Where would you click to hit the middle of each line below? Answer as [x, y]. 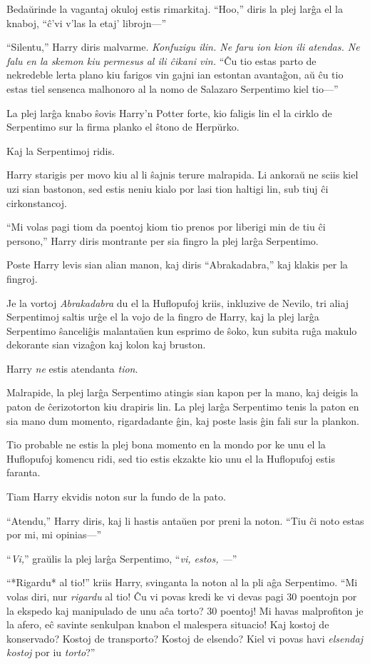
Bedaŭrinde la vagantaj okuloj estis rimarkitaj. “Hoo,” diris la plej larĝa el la [175, 9]
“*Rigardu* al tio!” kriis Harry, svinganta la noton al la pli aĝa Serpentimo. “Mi [182, 582]
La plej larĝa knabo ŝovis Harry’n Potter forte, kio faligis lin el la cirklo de [169, 112]
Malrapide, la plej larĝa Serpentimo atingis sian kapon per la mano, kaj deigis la [183, 392]
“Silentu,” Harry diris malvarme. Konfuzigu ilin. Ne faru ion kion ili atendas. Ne [183, 47]
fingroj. [22, 278]
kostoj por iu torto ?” [51, 652]
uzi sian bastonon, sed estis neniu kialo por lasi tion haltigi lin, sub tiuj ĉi [168, 188]
